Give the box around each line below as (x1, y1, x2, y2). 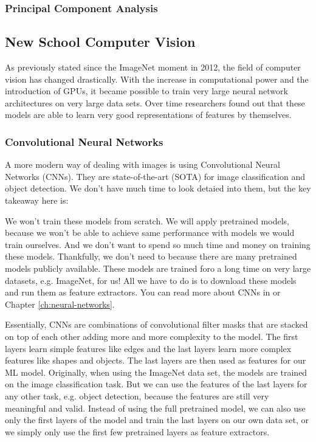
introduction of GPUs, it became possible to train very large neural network (5, 85, 288, 97)
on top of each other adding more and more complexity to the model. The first (5, 330, 298, 342)
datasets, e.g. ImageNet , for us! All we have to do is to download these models (5, 274, 297, 286)
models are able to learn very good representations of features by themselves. (5, 108, 292, 121)
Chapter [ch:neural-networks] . (5, 297, 115, 310)
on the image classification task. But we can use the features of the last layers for (5, 378, 307, 390)
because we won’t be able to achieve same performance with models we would (5, 226, 295, 239)
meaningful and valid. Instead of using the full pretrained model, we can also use (5, 401, 306, 414)
